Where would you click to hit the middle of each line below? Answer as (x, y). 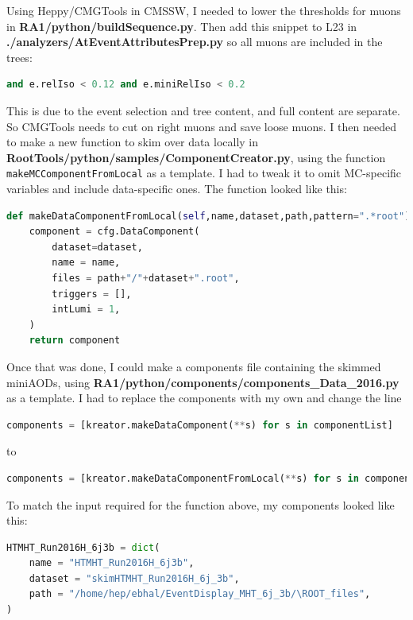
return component (75, 341)
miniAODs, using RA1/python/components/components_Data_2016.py (203, 382)
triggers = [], (92, 294)
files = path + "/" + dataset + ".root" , (146, 278)
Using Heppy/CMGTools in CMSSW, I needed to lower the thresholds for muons (204, 10)
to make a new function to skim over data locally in (133, 142)
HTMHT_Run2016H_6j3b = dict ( (83, 547)
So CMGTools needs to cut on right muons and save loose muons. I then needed (201, 126)
